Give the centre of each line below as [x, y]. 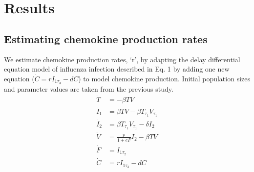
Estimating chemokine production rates [106, 38]
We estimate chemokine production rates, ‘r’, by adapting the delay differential [122, 59]
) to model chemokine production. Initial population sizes [164, 78]
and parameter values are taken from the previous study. [89, 88]
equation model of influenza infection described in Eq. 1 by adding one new [117, 69]
